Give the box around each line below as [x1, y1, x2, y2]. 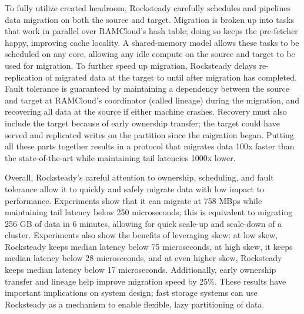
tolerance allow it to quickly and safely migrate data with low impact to [5, 182, 265, 195]
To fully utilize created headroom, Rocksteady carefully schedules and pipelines [5, 2, 290, 14]
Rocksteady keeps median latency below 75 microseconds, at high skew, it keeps [5, 240, 293, 252]
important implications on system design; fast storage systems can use [5, 286, 258, 299]
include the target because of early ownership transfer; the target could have [5, 116, 280, 129]
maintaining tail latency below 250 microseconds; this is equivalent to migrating [5, 206, 293, 218]
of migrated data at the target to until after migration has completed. [45, 71, 297, 83]
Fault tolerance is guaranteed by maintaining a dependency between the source [5, 82, 289, 95]
